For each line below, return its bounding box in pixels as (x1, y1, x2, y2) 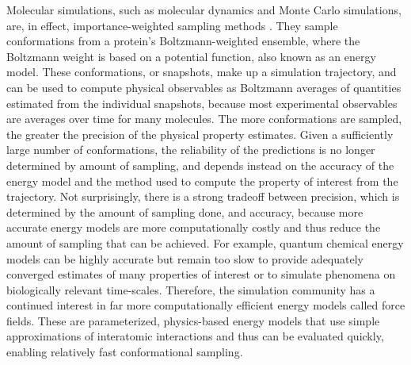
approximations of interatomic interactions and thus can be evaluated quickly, (6, 328, 384, 344)
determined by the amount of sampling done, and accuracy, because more (6, 203, 363, 220)
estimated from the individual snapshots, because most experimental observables (6, 94, 398, 111)
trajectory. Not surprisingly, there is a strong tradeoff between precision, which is (6, 188, 400, 205)
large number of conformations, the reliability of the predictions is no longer (6, 141, 375, 158)
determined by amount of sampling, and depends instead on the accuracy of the (6, 156, 394, 173)
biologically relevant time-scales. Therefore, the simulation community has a (6, 281, 375, 298)
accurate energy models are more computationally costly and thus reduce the (6, 219, 381, 236)
